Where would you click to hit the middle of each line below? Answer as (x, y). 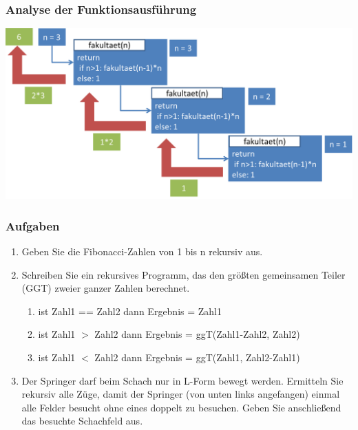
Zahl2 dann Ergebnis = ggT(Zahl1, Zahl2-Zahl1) (197, 357)
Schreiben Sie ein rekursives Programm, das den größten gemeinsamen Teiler (183, 274)
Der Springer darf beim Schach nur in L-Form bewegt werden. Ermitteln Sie (182, 380)
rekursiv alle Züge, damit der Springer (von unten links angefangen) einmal (181, 394)
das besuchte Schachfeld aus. (82, 421)
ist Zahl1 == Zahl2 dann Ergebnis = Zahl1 (130, 311)
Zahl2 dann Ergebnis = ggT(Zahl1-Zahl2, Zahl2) (197, 334)
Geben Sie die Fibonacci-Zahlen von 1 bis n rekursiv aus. (142, 251)
